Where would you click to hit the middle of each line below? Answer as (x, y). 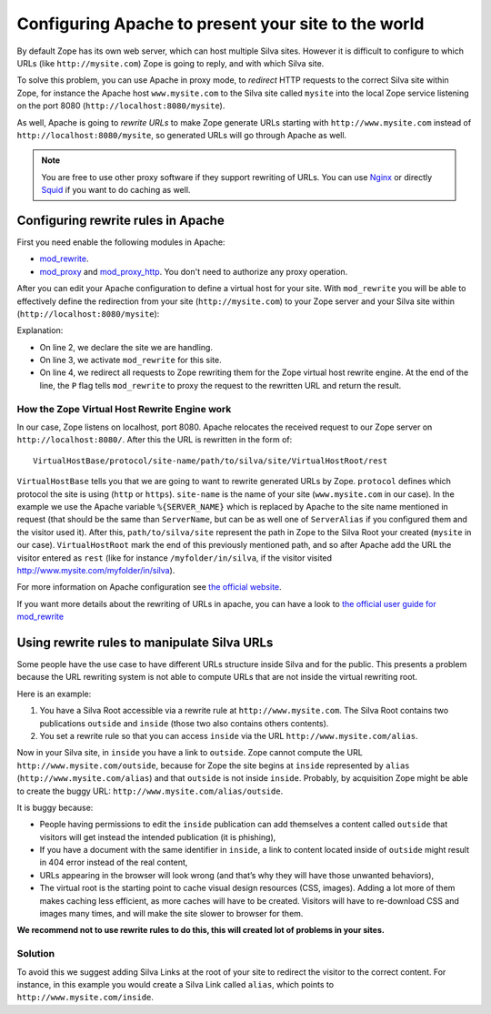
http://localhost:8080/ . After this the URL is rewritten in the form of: (155, 440)
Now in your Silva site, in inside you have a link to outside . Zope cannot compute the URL (190, 753)
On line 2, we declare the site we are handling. (126, 347)
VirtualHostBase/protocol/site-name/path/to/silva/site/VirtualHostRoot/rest (210, 461)
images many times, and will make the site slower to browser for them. (171, 914)
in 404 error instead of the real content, (114, 862)
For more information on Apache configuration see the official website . (149, 587)
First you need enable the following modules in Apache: (121, 242)
